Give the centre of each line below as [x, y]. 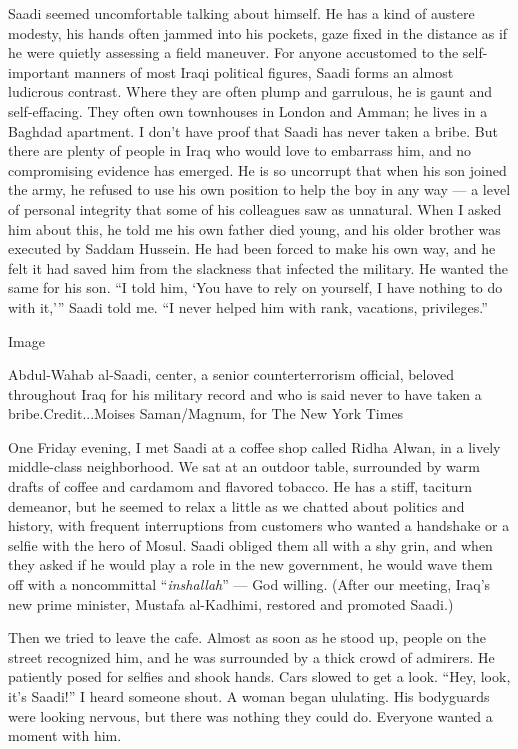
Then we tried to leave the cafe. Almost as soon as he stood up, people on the [247, 637]
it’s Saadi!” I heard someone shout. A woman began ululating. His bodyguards [249, 696]
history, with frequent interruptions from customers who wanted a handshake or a [259, 525]
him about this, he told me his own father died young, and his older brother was [254, 228]
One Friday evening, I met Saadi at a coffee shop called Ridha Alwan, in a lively [254, 446]
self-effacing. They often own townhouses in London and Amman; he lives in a [248, 110]
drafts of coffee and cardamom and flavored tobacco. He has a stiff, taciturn [240, 486]
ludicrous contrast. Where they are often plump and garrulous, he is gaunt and [250, 91]
